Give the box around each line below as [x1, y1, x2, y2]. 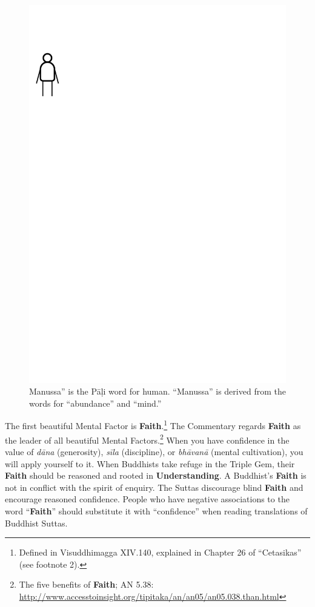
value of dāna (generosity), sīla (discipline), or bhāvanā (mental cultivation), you [5, 445, 303, 458]
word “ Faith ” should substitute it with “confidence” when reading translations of [5, 504, 308, 517]
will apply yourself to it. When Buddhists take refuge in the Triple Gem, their [5, 457, 295, 470]
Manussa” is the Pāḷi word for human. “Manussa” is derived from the [29, 385, 286, 398]
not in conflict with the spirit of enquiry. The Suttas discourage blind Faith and [5, 481, 303, 493]
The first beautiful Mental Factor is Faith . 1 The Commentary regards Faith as [5, 418, 301, 432]
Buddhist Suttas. [5, 516, 68, 529]
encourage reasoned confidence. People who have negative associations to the [5, 493, 290, 505]
